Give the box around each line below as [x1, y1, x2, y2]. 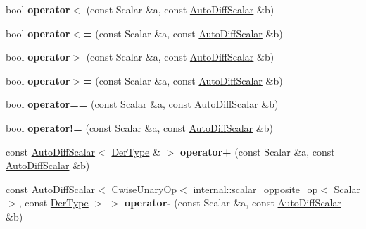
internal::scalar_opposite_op [193, 181, 318, 196]
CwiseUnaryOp [111, 181, 177, 196]
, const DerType [18, 195, 89, 210]
